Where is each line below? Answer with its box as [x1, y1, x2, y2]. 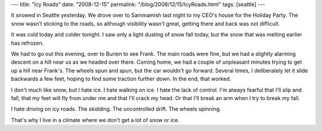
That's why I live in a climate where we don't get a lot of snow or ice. [11, 116, 180, 123]
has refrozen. [11, 39, 44, 46]
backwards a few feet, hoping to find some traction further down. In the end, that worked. [11, 75, 231, 83]
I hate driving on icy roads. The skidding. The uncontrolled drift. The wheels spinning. [11, 105, 222, 113]
